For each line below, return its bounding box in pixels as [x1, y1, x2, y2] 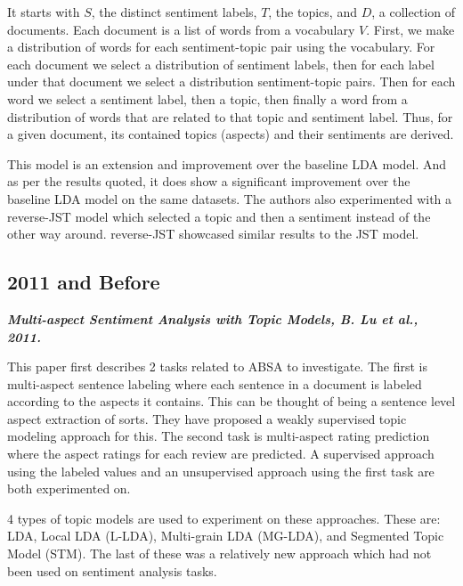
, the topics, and [268, 3, 357, 20]
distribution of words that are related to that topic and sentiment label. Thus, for [7, 107, 453, 126]
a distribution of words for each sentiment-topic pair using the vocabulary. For [7, 37, 435, 56]
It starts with [7, 3, 80, 20]
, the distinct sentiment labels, [91, 3, 257, 20]
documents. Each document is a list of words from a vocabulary [7, 20, 355, 38]
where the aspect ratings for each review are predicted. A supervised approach [7, 444, 435, 463]
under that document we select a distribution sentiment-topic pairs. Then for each [7, 72, 456, 91]
